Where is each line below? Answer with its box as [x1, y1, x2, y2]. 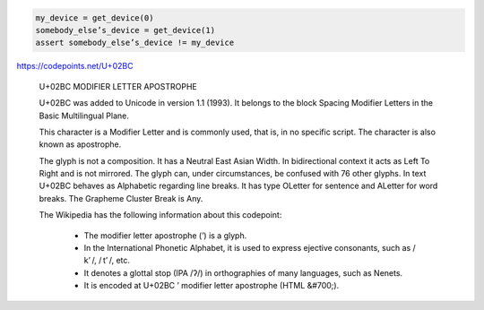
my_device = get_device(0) [35, 13, 154, 22]
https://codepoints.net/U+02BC [16, 61, 134, 72]
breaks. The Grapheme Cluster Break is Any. [39, 193, 203, 203]
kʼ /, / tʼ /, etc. [83, 255, 130, 266]
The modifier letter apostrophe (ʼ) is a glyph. [83, 229, 247, 241]
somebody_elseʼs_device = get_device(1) [35, 25, 215, 35]
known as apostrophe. [39, 139, 122, 150]
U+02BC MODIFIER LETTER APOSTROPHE [39, 81, 197, 91]
